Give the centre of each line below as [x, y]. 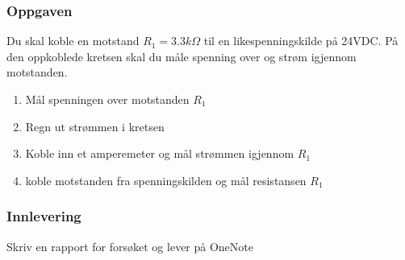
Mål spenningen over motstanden [107, 99]
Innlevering [44, 216]
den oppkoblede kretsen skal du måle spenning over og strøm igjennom [182, 56]
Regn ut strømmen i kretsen [95, 126]
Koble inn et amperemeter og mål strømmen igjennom [160, 153]
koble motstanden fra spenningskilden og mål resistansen [166, 180]
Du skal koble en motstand [73, 41]
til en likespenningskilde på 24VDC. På [301, 41]
